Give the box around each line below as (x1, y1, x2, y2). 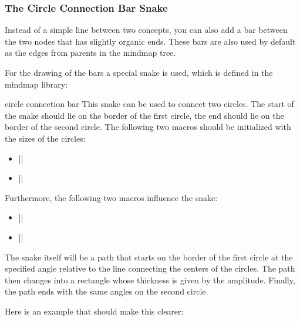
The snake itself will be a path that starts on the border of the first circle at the (5, 250, 293, 263)
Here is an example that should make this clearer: (5, 305, 184, 317)
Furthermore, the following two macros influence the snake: (5, 191, 218, 203)
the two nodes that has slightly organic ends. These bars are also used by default (5, 35, 296, 47)
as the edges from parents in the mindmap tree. (5, 46, 176, 59)
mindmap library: (5, 78, 68, 90)
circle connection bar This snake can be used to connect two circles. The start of (5, 98, 294, 110)
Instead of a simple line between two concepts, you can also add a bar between (5, 24, 288, 36)
